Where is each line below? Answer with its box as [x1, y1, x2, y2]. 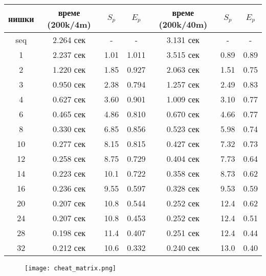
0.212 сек [53, 242, 86, 253]
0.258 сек [53, 153, 86, 164]
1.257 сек [166, 78, 199, 90]
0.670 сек [166, 108, 199, 120]
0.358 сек [166, 167, 199, 179]
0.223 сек [53, 167, 86, 179]
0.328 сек [166, 182, 199, 194]
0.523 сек [166, 123, 199, 135]
